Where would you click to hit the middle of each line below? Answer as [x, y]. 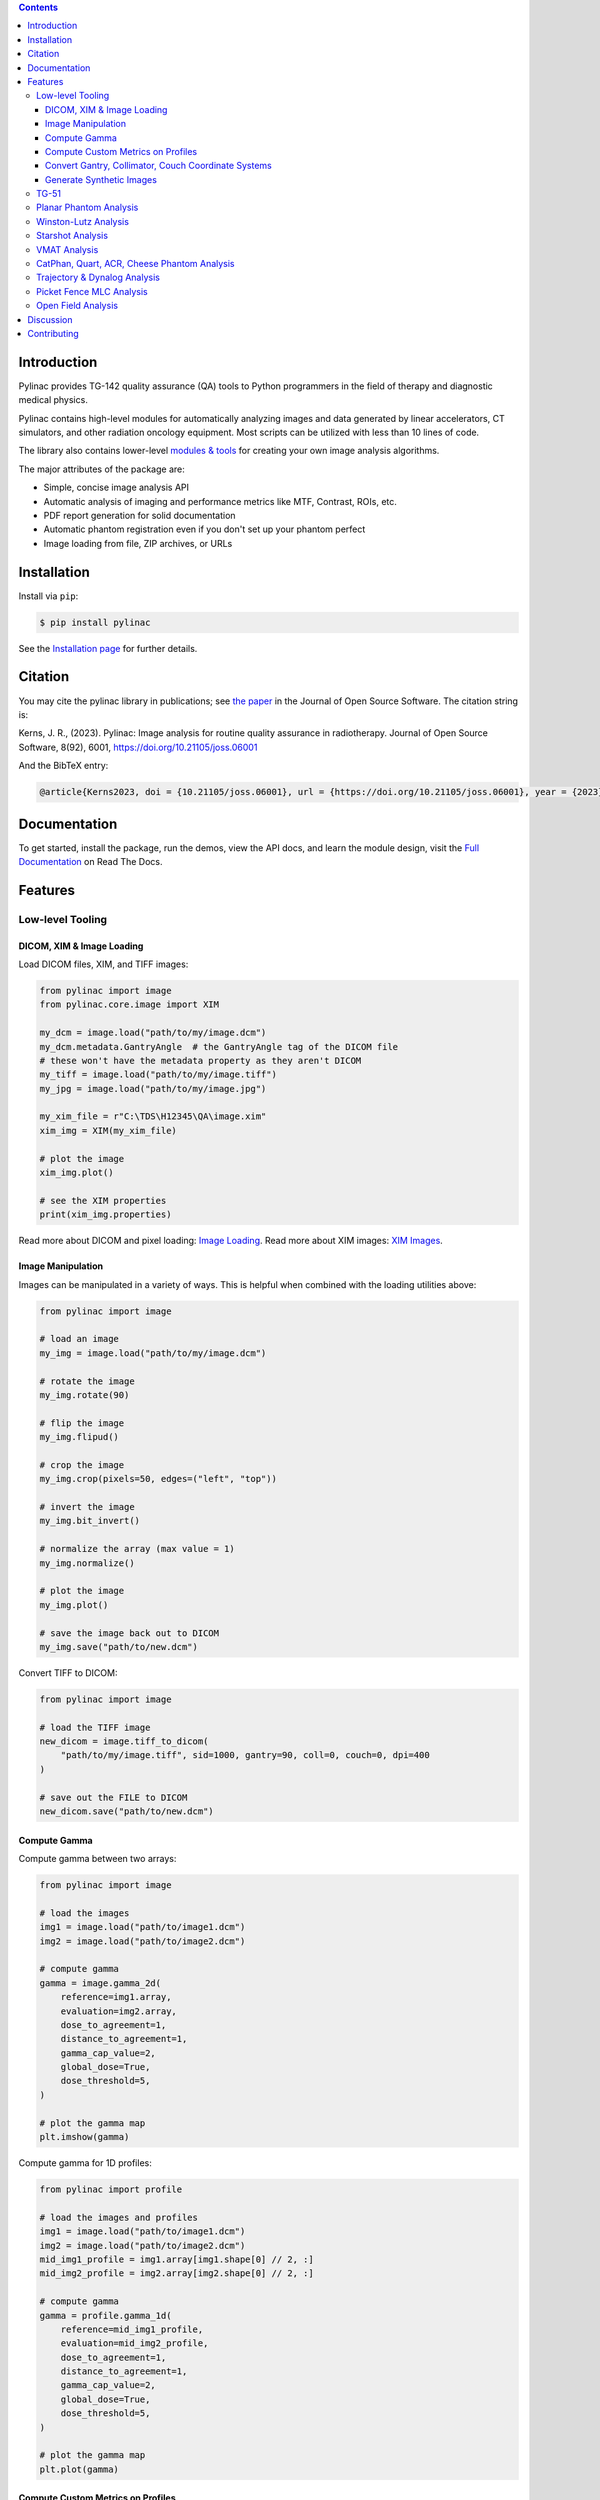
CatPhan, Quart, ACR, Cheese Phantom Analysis [135, 264]
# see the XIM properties [103, 1200]
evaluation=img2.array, [118, 2011]
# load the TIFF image [95, 1727]
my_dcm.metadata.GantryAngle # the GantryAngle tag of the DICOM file [219, 1046]
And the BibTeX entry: [63, 766]
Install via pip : [48, 596]
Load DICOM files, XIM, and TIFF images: [103, 964]
